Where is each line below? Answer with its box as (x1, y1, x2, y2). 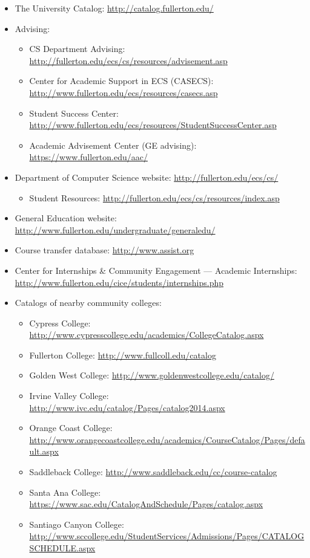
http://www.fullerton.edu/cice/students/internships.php (15, 276, 224, 288)
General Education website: (15, 212, 117, 224)
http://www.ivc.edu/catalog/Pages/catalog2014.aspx (29, 401, 225, 414)
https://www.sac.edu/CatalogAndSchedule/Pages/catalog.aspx (29, 498, 263, 510)
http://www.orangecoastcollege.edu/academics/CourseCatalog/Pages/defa (29, 433, 305, 446)
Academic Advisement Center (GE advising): (29, 138, 197, 151)
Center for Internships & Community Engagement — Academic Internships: (15, 264, 297, 276)
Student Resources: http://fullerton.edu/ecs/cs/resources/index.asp (29, 191, 280, 204)
